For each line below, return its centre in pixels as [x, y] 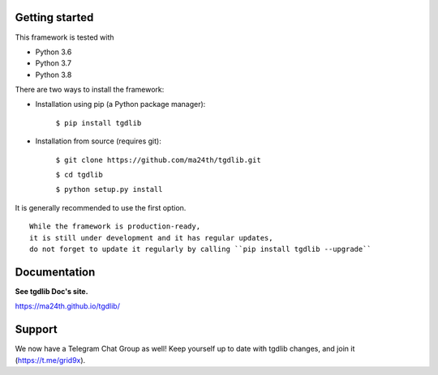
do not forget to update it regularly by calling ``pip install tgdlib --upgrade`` [201, 249]
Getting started [54, 17]
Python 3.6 [54, 52]
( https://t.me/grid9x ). [50, 360]
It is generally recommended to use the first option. [101, 207]
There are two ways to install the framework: [90, 90]
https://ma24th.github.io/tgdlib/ [68, 306]
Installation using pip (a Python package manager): [120, 104]
